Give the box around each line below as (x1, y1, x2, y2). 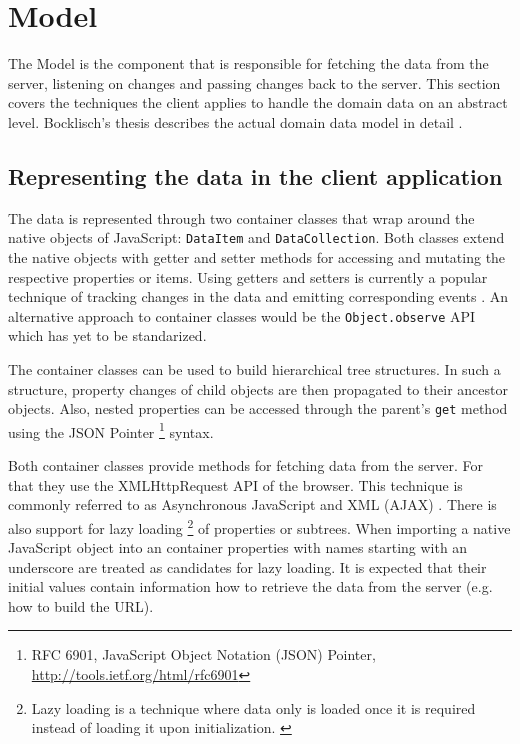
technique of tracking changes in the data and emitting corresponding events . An (8, 286, 509, 307)
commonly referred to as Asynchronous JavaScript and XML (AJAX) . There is (8, 494, 497, 515)
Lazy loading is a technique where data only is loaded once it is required (31, 697, 476, 718)
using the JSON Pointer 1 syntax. (8, 418, 214, 442)
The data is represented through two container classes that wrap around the (8, 207, 475, 228)
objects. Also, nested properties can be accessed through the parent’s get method (8, 398, 508, 419)
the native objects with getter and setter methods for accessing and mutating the (8, 246, 506, 267)
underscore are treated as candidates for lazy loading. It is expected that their (8, 556, 487, 577)
